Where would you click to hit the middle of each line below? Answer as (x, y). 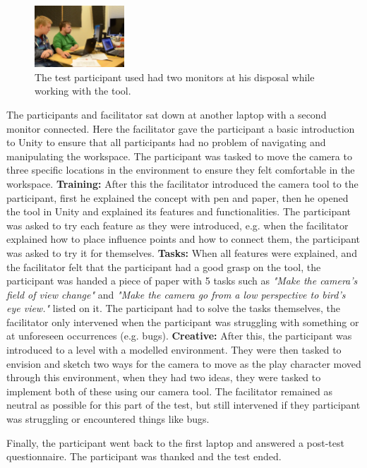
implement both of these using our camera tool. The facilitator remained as (169, 391)
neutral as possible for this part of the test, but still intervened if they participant (183, 405)
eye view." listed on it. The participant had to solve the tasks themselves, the (174, 308)
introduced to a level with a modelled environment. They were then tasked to (174, 350)
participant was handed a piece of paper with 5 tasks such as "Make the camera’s (182, 281)
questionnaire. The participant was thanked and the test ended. (144, 456)
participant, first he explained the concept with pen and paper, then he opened (178, 197)
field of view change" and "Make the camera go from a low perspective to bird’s (176, 294)
